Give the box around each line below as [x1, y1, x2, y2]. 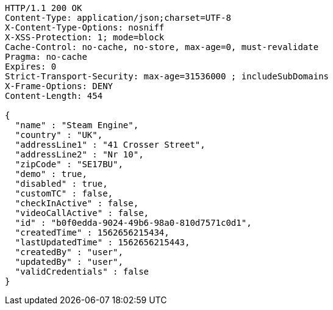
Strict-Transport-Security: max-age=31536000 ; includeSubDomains [5, 71, 329, 81]
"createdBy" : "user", [15, 247, 123, 257]
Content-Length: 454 [5, 91, 103, 101]
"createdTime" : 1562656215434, [15, 228, 170, 237]
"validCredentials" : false [15, 267, 149, 276]
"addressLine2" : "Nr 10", [15, 150, 144, 159]
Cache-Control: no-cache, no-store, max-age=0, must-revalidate [5, 42, 319, 52]
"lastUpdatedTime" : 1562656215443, [15, 237, 190, 247]
